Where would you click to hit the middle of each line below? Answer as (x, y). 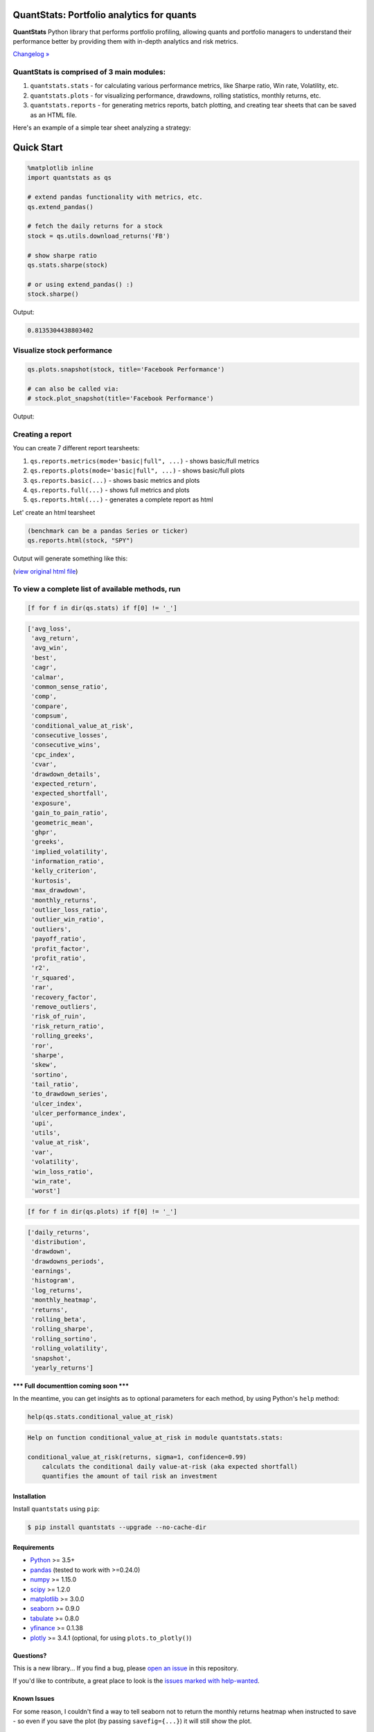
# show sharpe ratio (62, 255)
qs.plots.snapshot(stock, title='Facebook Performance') (126, 370)
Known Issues (34, 1699)
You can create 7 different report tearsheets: (76, 448)
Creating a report (42, 434)
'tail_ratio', (55, 1085)
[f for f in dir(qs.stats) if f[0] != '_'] (103, 608)
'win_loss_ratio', (62, 1172)
